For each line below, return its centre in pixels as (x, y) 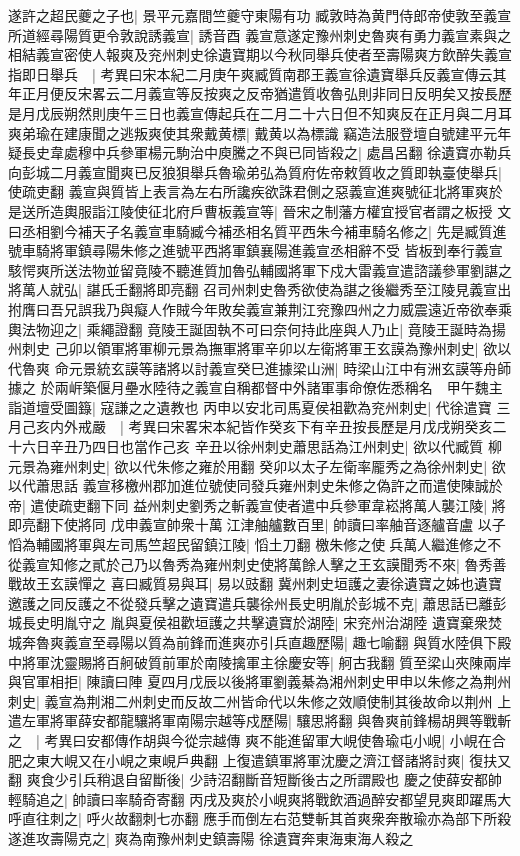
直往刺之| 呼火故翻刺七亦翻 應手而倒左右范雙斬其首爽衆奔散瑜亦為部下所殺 (266, 818)
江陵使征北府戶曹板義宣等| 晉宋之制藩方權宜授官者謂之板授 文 (308, 210)
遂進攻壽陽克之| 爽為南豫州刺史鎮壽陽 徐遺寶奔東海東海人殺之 (211, 837)
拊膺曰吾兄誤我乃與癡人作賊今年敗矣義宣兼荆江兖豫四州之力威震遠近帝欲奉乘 (260, 308)
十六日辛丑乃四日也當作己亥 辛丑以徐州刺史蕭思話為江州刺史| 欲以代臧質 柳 (255, 446)
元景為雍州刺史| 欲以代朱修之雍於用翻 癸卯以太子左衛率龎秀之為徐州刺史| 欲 (257, 465)
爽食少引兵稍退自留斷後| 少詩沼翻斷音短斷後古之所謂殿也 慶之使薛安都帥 (264, 779)
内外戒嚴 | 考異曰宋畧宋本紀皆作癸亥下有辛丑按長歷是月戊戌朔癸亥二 (278, 426)
